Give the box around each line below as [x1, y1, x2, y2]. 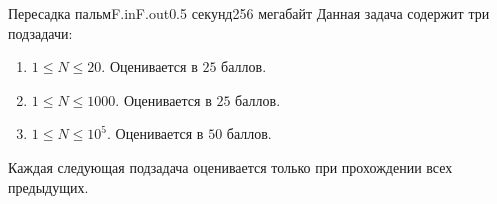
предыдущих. [8, 176, 89, 197]
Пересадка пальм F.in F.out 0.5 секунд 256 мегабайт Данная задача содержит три [8, 3, 490, 23]
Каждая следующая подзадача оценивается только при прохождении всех [8, 156, 453, 177]
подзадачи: [8, 22, 73, 43]
